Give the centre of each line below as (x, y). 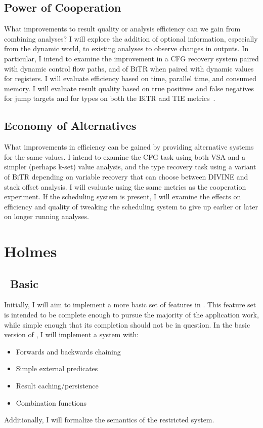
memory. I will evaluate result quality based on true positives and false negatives (129, 88)
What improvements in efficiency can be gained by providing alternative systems (129, 147)
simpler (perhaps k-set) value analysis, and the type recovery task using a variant (130, 167)
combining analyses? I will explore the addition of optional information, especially (131, 38)
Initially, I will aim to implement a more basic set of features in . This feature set (130, 305)
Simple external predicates (57, 368)
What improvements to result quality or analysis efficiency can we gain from (122, 29)
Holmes (31, 251)
